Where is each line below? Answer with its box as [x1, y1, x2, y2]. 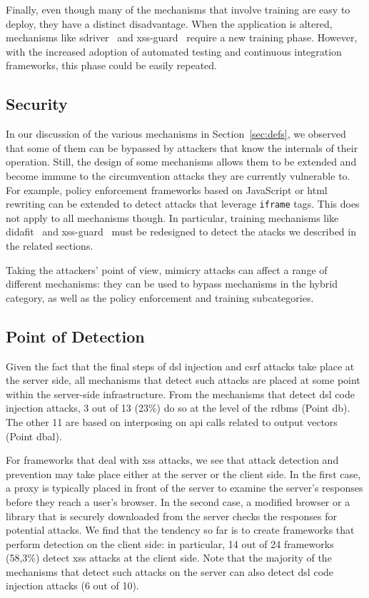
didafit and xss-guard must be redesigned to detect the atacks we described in [6, 224, 356, 239]
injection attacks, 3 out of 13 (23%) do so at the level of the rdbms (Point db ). [6, 400, 350, 415]
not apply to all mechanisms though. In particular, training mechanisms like [6, 210, 339, 225]
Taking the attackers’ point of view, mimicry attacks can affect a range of [6, 262, 328, 277]
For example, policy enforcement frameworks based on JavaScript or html [6, 182, 328, 197]
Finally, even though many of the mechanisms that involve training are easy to [6, 2, 350, 16]
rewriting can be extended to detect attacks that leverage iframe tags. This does [6, 196, 360, 211]
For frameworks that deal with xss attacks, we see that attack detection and [6, 452, 339, 467]
